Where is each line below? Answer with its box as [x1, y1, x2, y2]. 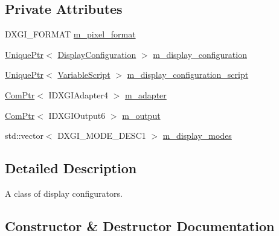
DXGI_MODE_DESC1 [57, 129, 146, 142]
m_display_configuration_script [127, 68, 249, 81]
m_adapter [124, 88, 167, 101]
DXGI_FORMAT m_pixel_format [5, 28, 136, 40]
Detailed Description [5, 159, 137, 177]
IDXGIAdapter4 [48, 88, 108, 101]
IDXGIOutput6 [48, 109, 106, 121]
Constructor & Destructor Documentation [5, 216, 275, 235]
